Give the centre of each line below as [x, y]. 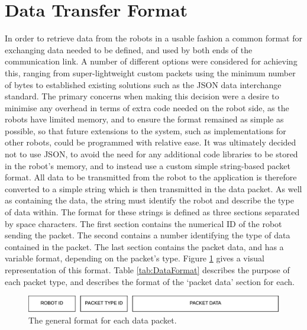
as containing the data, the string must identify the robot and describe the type [149, 200]
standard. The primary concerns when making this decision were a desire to [142, 96]
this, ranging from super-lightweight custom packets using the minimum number [150, 72]
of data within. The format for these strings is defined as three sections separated [152, 212]
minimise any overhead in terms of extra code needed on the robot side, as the [147, 107]
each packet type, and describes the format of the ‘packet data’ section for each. [150, 281]
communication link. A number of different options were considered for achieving [151, 61]
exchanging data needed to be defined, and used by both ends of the [129, 49]
